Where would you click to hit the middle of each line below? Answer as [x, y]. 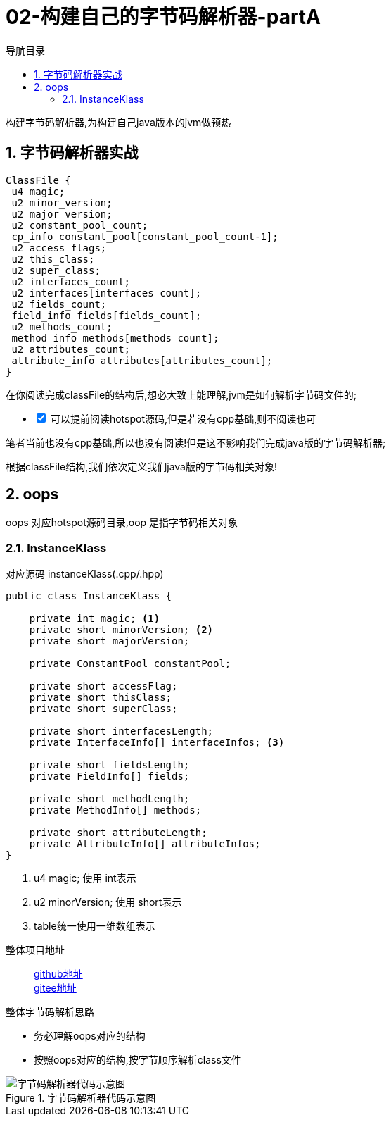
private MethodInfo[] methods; [115, 810]
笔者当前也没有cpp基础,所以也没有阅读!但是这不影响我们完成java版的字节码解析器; [196, 442]
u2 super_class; [56, 270]
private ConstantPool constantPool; [130, 664]
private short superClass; [103, 709]
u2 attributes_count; [71, 349]
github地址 [58, 974]
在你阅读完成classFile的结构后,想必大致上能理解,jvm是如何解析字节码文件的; [181, 394]
